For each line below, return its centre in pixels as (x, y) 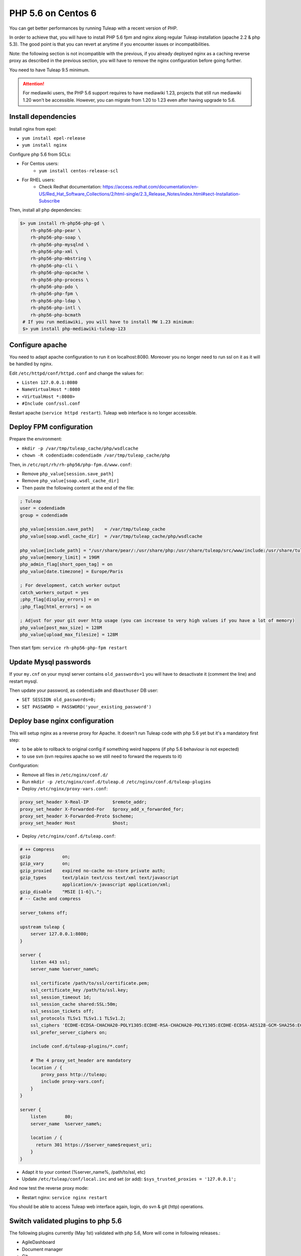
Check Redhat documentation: (70, 187)
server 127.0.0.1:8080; (59, 934)
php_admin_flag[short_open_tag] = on (66, 564)
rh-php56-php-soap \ (56, 238)
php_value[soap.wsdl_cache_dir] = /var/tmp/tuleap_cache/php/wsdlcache (111, 536)
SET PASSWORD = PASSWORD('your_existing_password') (87, 707)
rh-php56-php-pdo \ (54, 287)
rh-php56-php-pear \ (56, 230)
